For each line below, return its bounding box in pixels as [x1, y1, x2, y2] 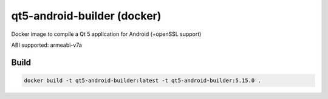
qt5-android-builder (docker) [11, 9, 162, 22]
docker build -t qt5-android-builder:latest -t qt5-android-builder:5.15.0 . [24, 77, 261, 84]
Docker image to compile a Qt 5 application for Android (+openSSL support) [11, 30, 202, 38]
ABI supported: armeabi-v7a [11, 41, 82, 49]
